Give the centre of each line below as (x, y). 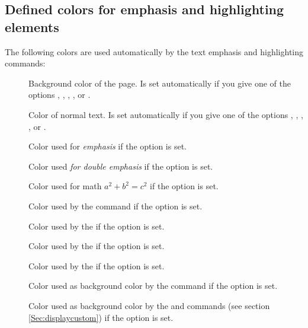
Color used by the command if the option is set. (115, 206)
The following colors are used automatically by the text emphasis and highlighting (154, 51)
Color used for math (65, 186)
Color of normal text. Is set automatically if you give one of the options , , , (166, 114)
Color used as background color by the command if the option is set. (153, 286)
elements (32, 26)
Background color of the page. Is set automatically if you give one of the (160, 83)
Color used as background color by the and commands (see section (149, 305)
